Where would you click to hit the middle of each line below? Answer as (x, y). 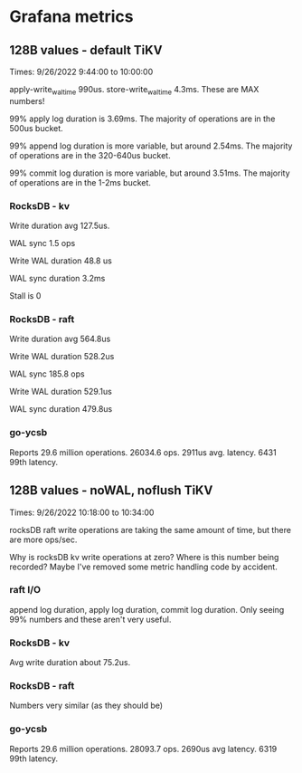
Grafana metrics (71, 17)
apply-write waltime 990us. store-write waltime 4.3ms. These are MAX (134, 91)
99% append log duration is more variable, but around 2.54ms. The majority (151, 146)
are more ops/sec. (43, 539)
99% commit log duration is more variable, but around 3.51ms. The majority (150, 173)
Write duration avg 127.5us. (60, 226)
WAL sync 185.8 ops (47, 374)
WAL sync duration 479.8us (61, 409)
